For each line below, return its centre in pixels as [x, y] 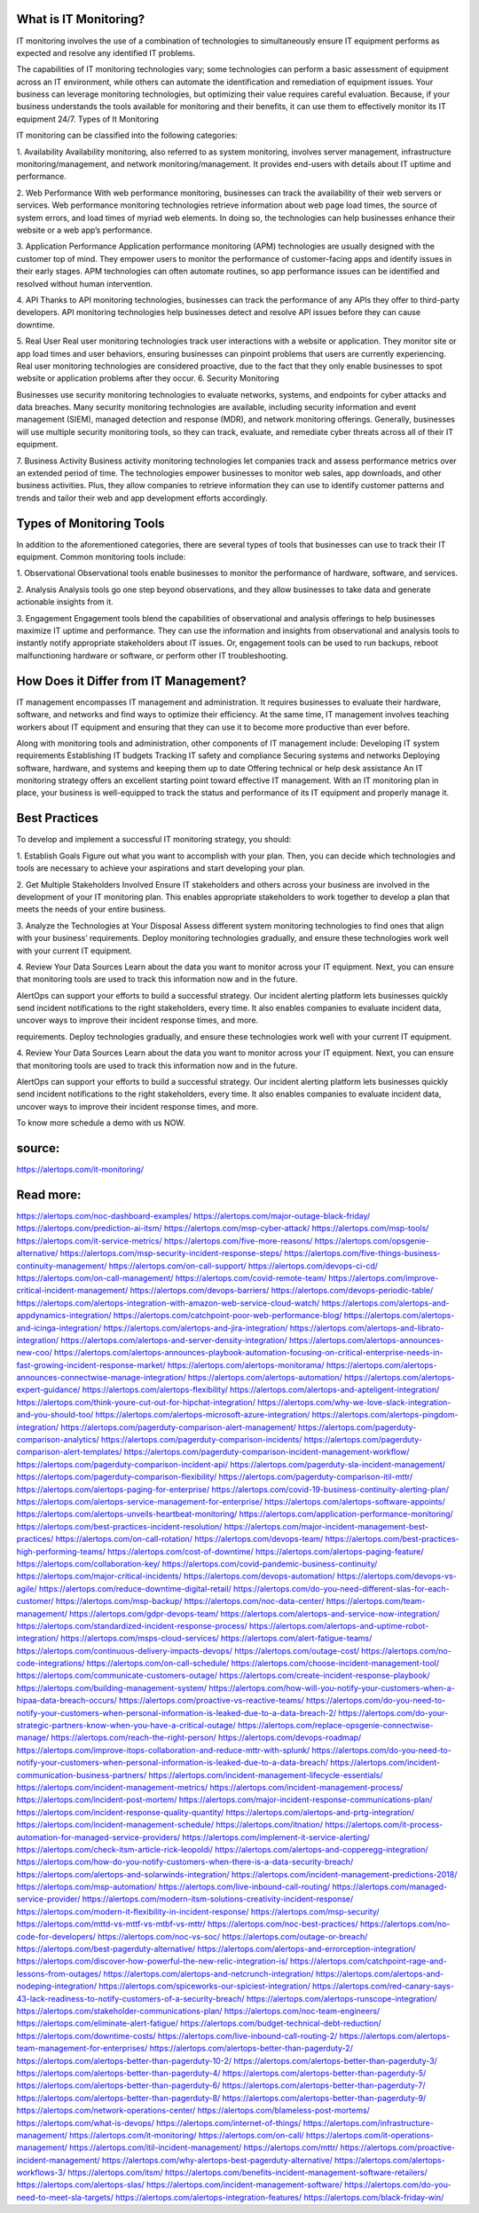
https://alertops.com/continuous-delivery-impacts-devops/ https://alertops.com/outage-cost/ [188, 1650]
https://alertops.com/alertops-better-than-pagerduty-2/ [251, 2048]
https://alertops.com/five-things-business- [362, 1253]
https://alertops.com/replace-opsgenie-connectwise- [336, 1726]
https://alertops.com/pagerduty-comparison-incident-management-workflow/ [267, 1452]
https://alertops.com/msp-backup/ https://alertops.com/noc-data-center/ [190, 1601]
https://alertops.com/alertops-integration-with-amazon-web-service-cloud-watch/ [168, 1303]
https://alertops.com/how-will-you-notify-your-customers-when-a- [332, 1687]
